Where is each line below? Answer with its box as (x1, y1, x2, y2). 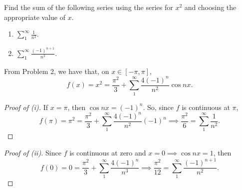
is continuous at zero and (69, 147, 146, 158)
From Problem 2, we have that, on (4, 65, 109, 76)
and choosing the (184, 2, 237, 12)
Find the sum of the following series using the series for (4, 2, 173, 12)
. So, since (143, 101, 174, 112)
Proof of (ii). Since (4, 147, 61, 158)
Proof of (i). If (4, 101, 48, 112)
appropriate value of (4, 11, 65, 22)
